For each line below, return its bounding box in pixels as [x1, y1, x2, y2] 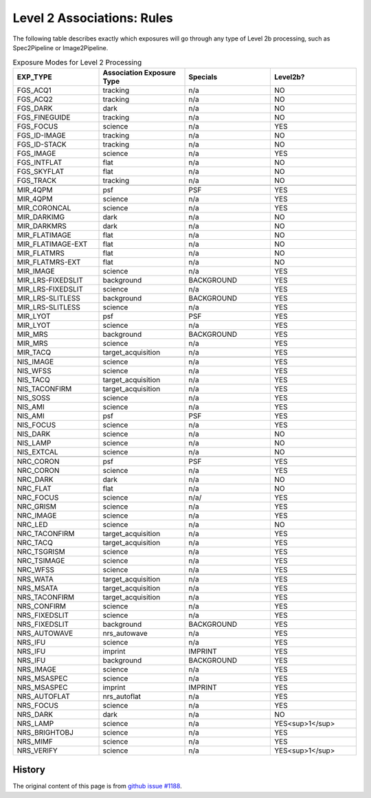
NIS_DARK [16, 429, 51, 439]
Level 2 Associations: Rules [12, 10, 173, 25]
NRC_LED [16, 520, 48, 529]
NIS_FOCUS [16, 420, 56, 430]
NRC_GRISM [16, 502, 57, 511]
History [12, 764, 46, 776]
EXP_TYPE [16, 72, 52, 82]
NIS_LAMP [16, 438, 52, 447]
